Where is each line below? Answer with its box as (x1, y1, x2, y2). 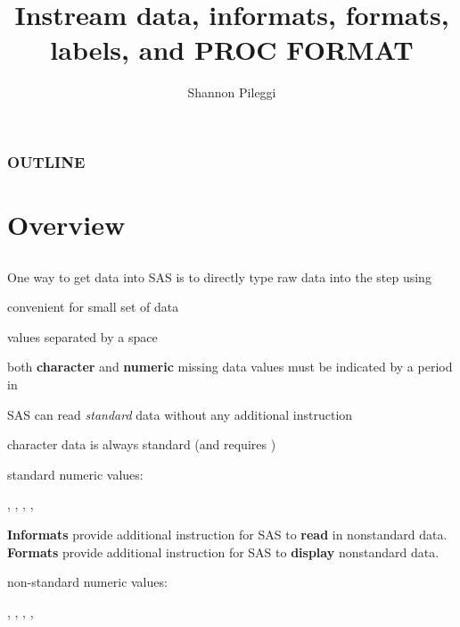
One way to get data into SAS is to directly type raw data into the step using (7, 267, 431, 286)
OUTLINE (7, 150, 86, 172)
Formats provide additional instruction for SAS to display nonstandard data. (7, 542, 439, 561)
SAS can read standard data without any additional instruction (7, 405, 353, 423)
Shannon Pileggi (187, 83, 276, 102)
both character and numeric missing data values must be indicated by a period (7, 357, 453, 376)
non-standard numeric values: (7, 573, 168, 591)
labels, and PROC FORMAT (50, 31, 414, 68)
